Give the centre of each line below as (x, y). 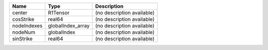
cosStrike (23, 19)
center (20, 13)
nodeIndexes (27, 26)
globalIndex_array (69, 26)
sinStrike (22, 39)
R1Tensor (59, 13)
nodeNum (24, 32)
